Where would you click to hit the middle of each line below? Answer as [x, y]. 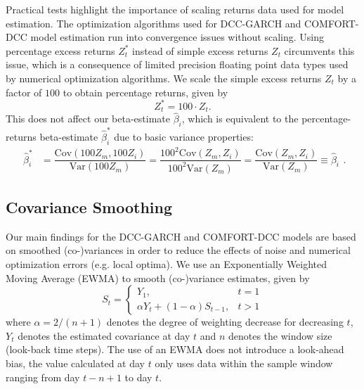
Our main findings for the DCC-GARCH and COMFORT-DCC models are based [181, 236]
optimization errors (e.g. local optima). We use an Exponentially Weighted [167, 263]
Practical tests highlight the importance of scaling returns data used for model [175, 9]
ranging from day [43, 377]
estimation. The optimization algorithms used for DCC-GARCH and [154, 23]
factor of [24, 92]
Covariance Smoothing [89, 206]
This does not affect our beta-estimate [88, 119]
